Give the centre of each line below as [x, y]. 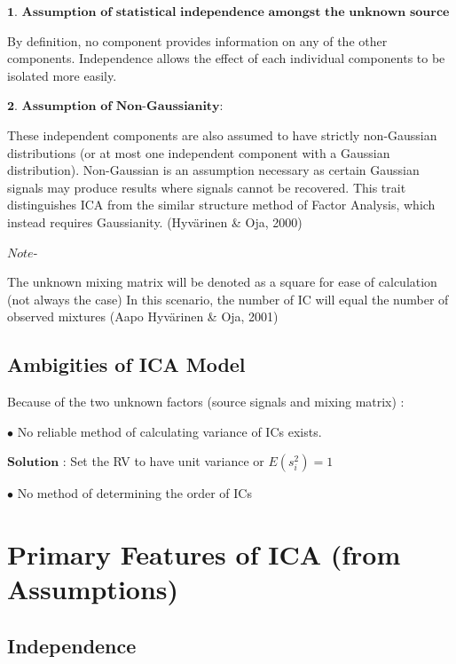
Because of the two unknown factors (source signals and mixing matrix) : [206, 402]
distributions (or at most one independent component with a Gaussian [199, 152]
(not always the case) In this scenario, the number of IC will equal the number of [228, 299]
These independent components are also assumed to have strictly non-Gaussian [222, 134]
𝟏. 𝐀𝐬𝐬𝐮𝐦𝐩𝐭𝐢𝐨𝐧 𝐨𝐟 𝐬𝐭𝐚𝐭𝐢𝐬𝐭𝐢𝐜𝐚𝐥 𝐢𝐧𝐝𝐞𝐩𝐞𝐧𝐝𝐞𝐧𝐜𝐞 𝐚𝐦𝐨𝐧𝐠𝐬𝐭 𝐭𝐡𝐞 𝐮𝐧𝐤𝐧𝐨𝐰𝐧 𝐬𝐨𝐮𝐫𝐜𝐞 [228, 12]
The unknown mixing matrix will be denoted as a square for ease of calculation [222, 282]
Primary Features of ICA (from [204, 554]
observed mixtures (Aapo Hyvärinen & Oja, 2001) [143, 316]
